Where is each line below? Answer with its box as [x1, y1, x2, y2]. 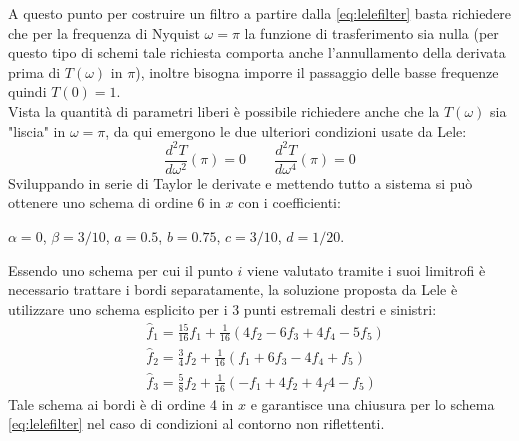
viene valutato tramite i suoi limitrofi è [247, 259, 486, 280]
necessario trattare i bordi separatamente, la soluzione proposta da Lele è [8, 279, 458, 300]
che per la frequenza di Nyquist [8, 22, 200, 43]
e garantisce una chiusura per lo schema [250, 393, 495, 414]
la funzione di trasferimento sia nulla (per [244, 22, 499, 43]
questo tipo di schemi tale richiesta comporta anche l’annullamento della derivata [8, 42, 506, 63]
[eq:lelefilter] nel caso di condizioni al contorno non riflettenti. [8, 413, 385, 434]
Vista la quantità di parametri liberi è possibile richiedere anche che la [8, 100, 440, 121]
